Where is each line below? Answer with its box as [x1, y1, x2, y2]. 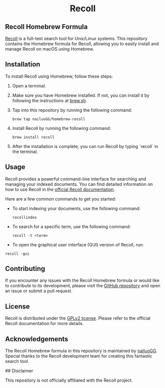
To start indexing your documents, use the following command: [12, 205, 141, 211]
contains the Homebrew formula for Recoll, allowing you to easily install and [5, 41, 159, 47]
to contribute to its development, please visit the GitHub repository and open [5, 283, 161, 289]
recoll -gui [5, 251, 30, 256]
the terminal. [12, 149, 38, 154]
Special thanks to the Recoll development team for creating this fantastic [5, 353, 153, 359]
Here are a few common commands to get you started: [5, 196, 116, 202]
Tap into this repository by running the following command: [12, 107, 132, 113]
